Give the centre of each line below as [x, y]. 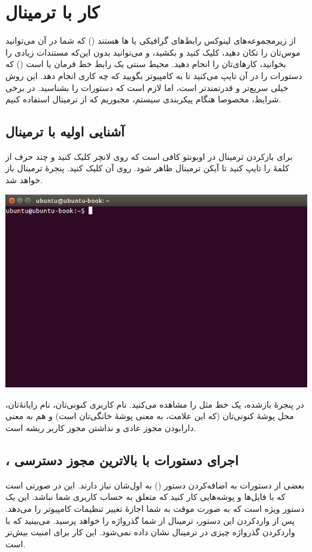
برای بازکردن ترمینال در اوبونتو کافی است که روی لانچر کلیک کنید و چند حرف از [149, 156]
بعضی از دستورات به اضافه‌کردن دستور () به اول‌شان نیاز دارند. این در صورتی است [155, 485]
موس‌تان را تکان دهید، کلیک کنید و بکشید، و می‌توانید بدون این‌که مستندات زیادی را [153, 52]
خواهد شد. [24, 180]
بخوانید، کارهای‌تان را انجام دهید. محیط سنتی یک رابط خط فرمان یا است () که [146, 64]
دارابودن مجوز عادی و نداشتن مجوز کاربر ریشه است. [101, 427]
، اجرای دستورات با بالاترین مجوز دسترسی [122, 460]
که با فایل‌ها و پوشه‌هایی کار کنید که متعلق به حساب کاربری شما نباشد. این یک [146, 497]
